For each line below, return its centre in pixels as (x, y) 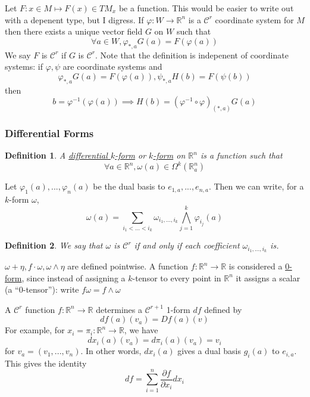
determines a (119, 309)
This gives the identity (46, 363)
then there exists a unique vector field (74, 31)
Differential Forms (49, 133)
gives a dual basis (209, 351)
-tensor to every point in (177, 277)
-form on (169, 155)
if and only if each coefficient (187, 245)
